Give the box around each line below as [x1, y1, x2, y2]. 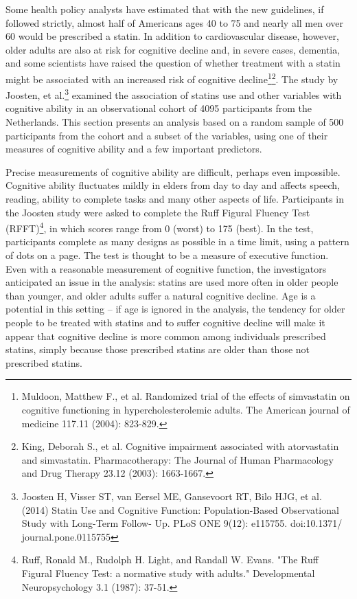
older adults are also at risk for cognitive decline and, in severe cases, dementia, [5, 42, 341, 56]
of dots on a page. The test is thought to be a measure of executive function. [5, 248, 329, 262]
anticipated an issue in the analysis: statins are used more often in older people [5, 275, 338, 289]
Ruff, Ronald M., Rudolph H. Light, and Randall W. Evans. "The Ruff [21, 552, 319, 567]
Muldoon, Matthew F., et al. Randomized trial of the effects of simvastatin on [21, 389, 350, 403]
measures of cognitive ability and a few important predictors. [5, 142, 262, 156]
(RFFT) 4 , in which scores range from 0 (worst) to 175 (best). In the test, [5, 219, 314, 235]
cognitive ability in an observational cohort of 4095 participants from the [5, 101, 312, 115]
